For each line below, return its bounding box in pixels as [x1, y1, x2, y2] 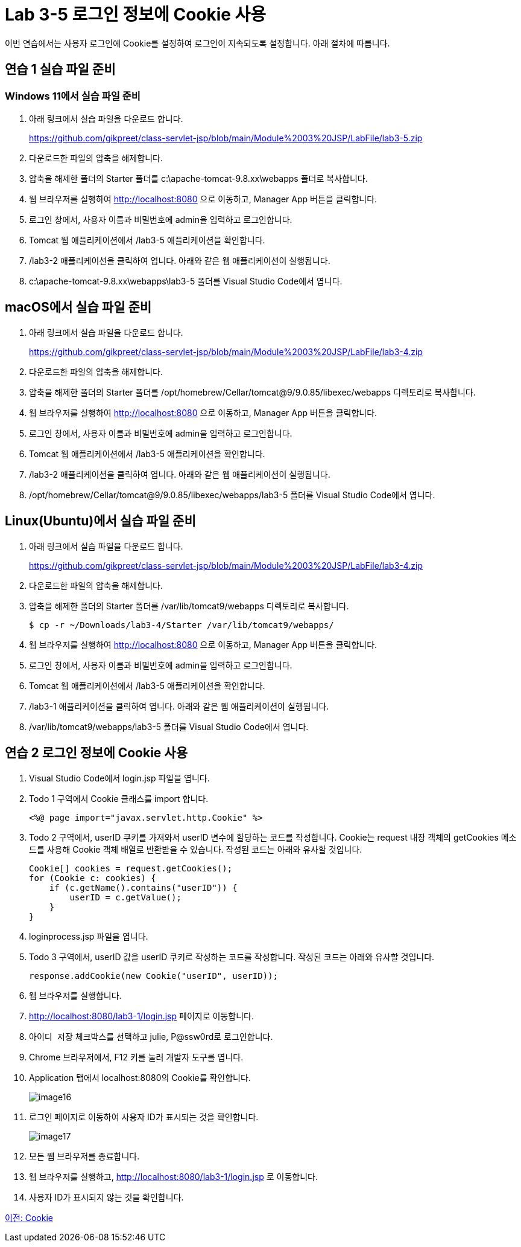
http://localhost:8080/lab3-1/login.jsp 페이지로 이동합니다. [29, 1010, 254, 1021]
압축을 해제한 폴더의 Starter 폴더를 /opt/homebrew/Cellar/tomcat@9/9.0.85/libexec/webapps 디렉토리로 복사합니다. [29, 386, 476, 397]
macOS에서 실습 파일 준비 [5, 300, 152, 315]
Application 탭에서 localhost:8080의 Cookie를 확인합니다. [29, 1072, 251, 1083]
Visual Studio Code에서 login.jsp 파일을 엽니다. [29, 772, 210, 783]
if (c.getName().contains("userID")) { [49, 882, 238, 893]
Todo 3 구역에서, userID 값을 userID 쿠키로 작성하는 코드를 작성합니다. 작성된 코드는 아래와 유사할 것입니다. [29, 951, 435, 962]
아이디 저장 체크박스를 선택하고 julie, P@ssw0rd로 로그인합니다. [29, 1031, 273, 1042]
